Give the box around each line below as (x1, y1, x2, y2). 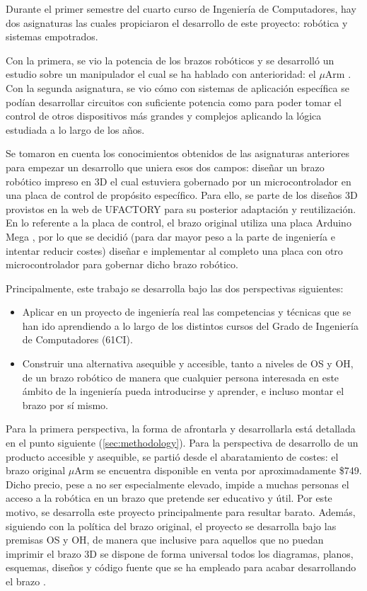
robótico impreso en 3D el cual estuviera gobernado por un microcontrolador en (6, 173, 351, 188)
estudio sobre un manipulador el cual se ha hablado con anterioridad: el (6, 67, 316, 81)
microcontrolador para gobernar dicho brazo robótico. (6, 257, 238, 272)
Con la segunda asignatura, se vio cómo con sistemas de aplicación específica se (6, 80, 349, 95)
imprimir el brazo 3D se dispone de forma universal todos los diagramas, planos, (6, 546, 354, 561)
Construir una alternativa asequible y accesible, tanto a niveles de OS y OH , (22, 356, 354, 371)
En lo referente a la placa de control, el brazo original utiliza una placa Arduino (6, 215, 351, 230)
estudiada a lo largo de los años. (6, 122, 145, 137)
